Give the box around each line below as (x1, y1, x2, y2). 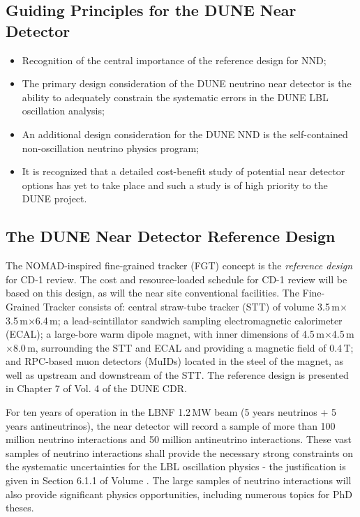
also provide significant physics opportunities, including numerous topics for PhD (6, 486, 352, 501)
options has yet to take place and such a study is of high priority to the (22, 177, 328, 192)
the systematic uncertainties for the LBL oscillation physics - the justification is (6, 459, 346, 474)
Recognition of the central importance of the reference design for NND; (22, 52, 327, 67)
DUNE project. (22, 191, 87, 206)
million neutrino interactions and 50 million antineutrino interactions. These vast (6, 432, 352, 447)
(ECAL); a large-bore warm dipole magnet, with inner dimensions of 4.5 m (6, 327, 324, 341)
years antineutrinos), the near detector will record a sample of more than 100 (6, 418, 336, 433)
